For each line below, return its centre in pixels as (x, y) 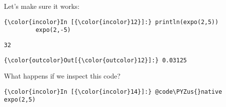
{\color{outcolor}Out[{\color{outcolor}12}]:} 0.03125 (96, 60)
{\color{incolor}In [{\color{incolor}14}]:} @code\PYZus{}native (113, 92)
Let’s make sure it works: (42, 6)
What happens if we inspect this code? (62, 76)
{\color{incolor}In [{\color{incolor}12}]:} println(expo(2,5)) (111, 22)
